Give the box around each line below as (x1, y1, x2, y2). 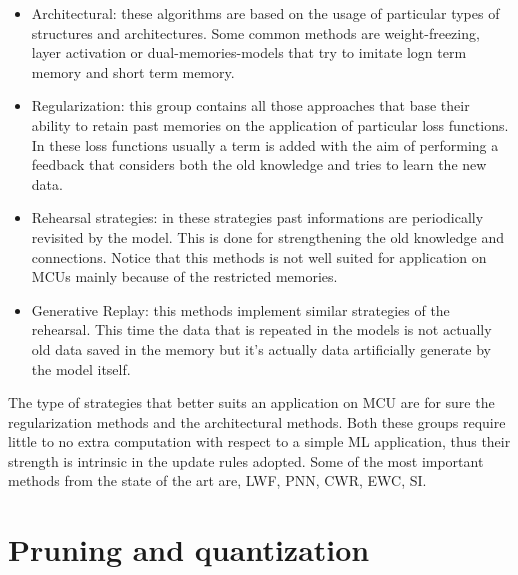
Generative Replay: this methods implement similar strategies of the (31, 299, 450, 320)
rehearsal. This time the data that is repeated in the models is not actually (31, 319, 492, 340)
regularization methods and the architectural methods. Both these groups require (8, 411, 506, 432)
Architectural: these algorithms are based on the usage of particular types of (31, 3, 500, 23)
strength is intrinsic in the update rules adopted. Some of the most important (8, 450, 484, 471)
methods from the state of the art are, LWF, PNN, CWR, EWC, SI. (8, 470, 427, 491)
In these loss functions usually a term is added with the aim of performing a (31, 134, 499, 155)
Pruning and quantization (8, 529, 370, 570)
